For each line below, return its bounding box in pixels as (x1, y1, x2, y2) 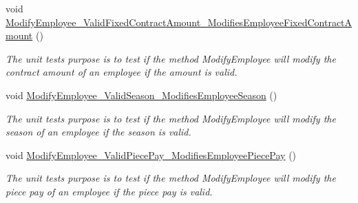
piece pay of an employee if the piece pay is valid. (6, 184, 213, 198)
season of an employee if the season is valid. (6, 125, 191, 139)
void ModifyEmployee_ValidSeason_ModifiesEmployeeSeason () (6, 87, 277, 102)
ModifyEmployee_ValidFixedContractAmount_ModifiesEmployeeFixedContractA (6, 14, 352, 29)
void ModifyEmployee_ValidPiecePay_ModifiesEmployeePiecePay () (6, 147, 297, 162)
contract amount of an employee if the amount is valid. (6, 65, 238, 79)
